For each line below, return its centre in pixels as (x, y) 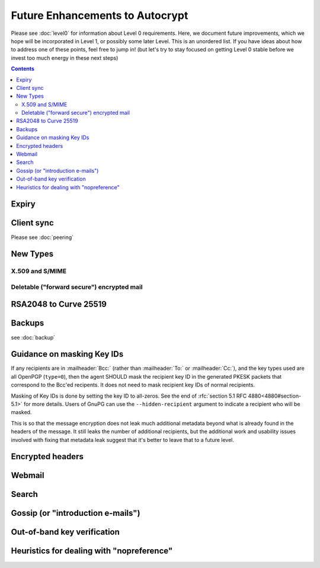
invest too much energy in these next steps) (65, 58)
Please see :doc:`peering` (42, 237)
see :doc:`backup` (33, 337)
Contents (23, 69)
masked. (21, 412)
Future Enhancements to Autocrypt (100, 15)
